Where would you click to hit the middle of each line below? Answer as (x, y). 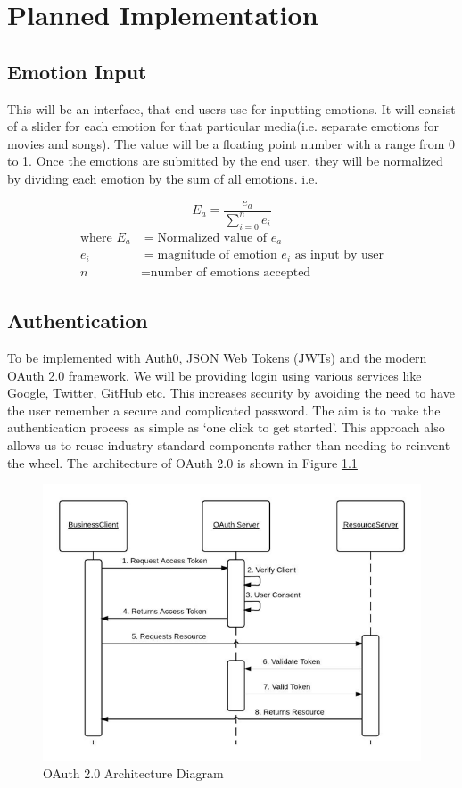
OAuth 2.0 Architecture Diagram (133, 773)
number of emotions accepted (231, 272)
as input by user (339, 255)
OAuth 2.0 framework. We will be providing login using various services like (214, 375)
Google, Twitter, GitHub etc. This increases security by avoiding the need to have (231, 393)
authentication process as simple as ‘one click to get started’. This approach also (226, 427)
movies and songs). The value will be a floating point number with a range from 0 (231, 143)
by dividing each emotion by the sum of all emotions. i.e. (163, 178)
